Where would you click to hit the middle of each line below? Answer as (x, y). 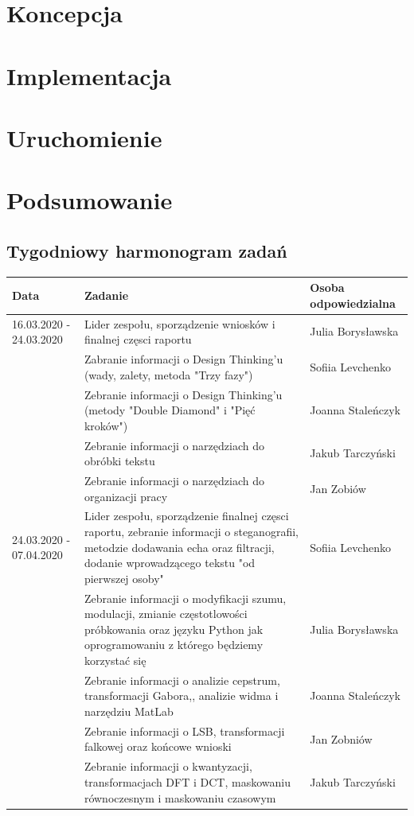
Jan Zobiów (338, 488)
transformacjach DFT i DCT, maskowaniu (187, 781)
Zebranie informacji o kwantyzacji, (168, 766)
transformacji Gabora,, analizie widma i (181, 696)
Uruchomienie (84, 137)
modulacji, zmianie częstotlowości (166, 614)
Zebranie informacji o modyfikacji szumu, (185, 598)
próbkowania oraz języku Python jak (174, 629)
